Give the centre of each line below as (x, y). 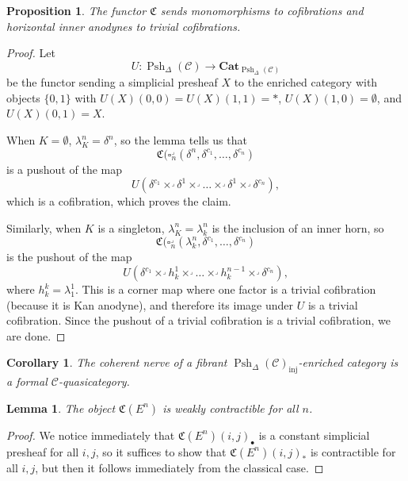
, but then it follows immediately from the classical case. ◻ (179, 467)
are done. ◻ (36, 335)
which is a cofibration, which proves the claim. (119, 201)
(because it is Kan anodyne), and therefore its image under (150, 304)
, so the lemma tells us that (180, 140)
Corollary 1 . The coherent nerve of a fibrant (117, 362)
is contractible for (353, 451)
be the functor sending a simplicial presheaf (112, 82)
